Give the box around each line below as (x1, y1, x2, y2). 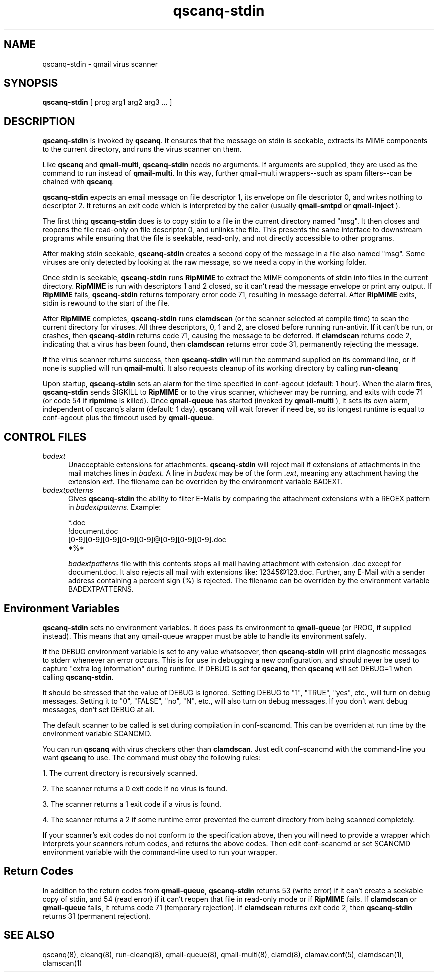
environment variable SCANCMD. (42, 729, 152, 738)
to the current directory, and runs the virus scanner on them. (42, 145, 242, 154)
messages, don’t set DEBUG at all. (42, 705, 155, 714)
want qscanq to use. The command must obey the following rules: (42, 753, 261, 762)
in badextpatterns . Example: (68, 503, 161, 512)
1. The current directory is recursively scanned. (42, 768, 198, 777)
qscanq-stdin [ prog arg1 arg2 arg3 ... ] (42, 98, 172, 107)
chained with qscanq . (42, 177, 114, 186)
